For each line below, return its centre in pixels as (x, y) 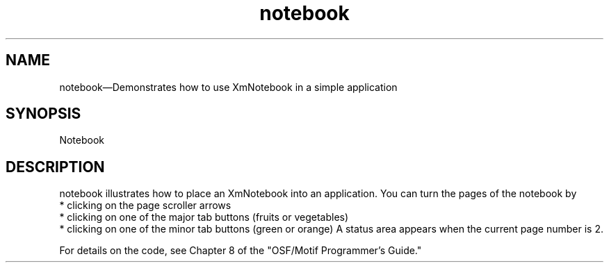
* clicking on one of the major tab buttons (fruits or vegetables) (204, 217)
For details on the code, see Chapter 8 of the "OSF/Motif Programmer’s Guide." (241, 251)
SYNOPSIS (43, 114)
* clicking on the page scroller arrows (145, 206)
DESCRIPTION (55, 167)
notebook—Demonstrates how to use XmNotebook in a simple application (228, 87)
